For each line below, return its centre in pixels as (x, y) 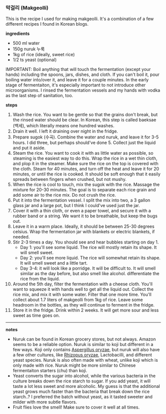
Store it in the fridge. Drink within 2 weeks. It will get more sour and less (86, 310)
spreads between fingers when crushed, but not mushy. (70, 179)
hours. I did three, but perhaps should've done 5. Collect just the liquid (84, 143)
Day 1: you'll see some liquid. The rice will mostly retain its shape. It (88, 247)
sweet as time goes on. (36, 315)
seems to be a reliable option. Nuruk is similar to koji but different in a (83, 345)
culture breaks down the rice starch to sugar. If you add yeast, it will (82, 381)
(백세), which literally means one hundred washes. (64, 126)
